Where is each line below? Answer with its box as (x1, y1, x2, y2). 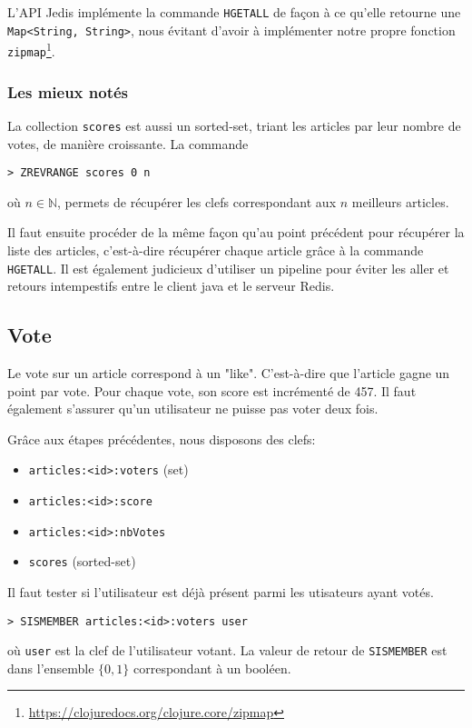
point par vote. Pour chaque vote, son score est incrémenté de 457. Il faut (7, 381, 417, 400)
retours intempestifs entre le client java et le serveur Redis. (7, 276, 335, 295)
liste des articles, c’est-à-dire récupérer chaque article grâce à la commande (7, 240, 424, 259)
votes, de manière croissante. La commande (7, 134, 249, 153)
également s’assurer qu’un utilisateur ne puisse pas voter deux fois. (7, 399, 379, 418)
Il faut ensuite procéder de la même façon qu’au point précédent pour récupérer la (7, 223, 465, 242)
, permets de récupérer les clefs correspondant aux (57, 192, 337, 211)
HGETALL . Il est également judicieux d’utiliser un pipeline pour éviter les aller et (7, 258, 449, 277)
